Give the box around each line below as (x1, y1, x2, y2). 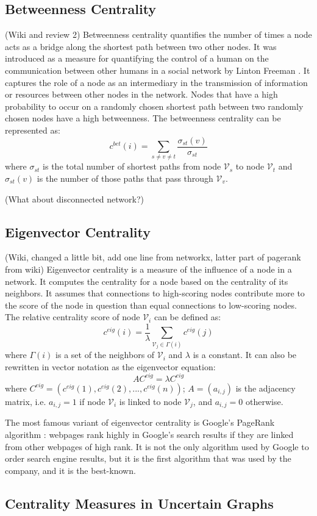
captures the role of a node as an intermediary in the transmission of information (5, 76, 308, 88)
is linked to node (119, 395, 182, 407)
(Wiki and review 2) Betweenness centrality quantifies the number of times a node (5, 28, 312, 41)
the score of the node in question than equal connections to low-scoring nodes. (5, 298, 297, 311)
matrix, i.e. (5, 395, 46, 407)
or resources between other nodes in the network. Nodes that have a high (5, 88, 278, 101)
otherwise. (245, 395, 283, 407)
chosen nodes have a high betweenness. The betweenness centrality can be (5, 112, 281, 124)
